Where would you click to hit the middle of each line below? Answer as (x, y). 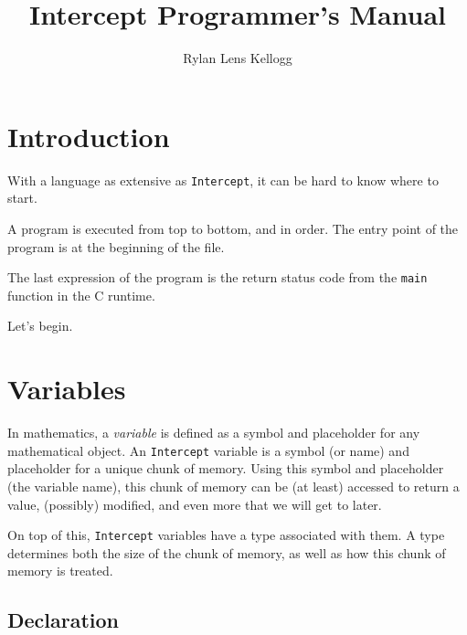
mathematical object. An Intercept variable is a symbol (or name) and (208, 450)
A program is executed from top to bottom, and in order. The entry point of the (233, 228)
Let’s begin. (40, 326)
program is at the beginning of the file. (116, 246)
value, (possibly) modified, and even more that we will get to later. (195, 504)
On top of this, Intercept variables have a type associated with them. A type (226, 535)
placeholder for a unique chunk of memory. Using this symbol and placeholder (226, 468)
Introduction (89, 136)
